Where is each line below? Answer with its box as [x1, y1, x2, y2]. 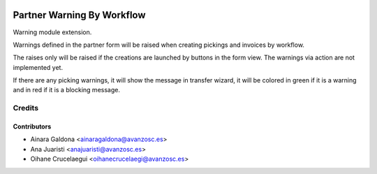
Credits [13, 103, 38, 113]
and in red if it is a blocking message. [13, 86, 120, 94]
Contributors [13, 122, 52, 131]
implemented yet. [13, 63, 63, 71]
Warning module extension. [13, 28, 92, 36]
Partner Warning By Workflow [13, 9, 146, 21]
